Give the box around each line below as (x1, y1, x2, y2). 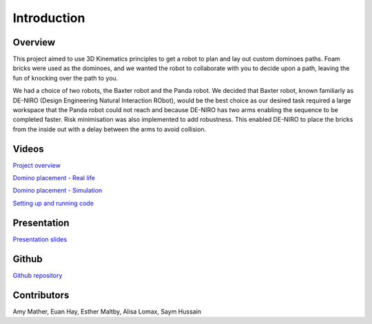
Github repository (12, 271, 63, 279)
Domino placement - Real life (12, 174, 96, 182)
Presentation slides (12, 235, 68, 244)
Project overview (12, 161, 61, 169)
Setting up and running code (12, 199, 94, 207)
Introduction (12, 10, 85, 25)
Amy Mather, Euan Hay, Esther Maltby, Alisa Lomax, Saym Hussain (12, 307, 202, 316)
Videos (12, 143, 44, 155)
